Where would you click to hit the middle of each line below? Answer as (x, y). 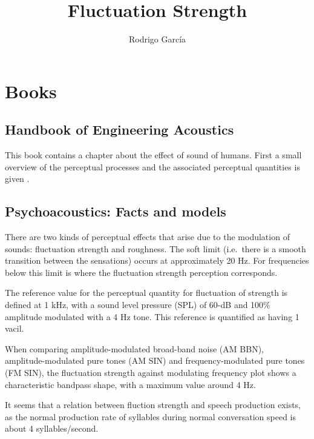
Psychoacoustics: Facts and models (116, 211)
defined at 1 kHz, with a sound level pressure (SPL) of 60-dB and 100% (138, 305)
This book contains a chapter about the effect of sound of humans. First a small (153, 155)
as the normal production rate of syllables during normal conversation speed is (150, 416)
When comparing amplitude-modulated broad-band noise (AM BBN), (134, 348)
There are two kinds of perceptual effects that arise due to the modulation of (147, 237)
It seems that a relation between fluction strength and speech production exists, (153, 405)
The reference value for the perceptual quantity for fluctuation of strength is (146, 293)
